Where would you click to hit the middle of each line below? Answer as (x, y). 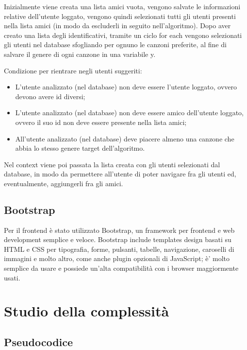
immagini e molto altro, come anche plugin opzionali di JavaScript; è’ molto (117, 258)
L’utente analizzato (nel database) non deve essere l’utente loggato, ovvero (126, 87)
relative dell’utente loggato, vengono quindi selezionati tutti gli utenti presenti (120, 16)
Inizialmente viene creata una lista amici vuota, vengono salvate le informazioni (122, 6)
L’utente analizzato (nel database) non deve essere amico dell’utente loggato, (129, 113)
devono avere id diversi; (50, 96)
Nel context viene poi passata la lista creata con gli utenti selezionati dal (112, 164)
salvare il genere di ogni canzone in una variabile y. (80, 54)
